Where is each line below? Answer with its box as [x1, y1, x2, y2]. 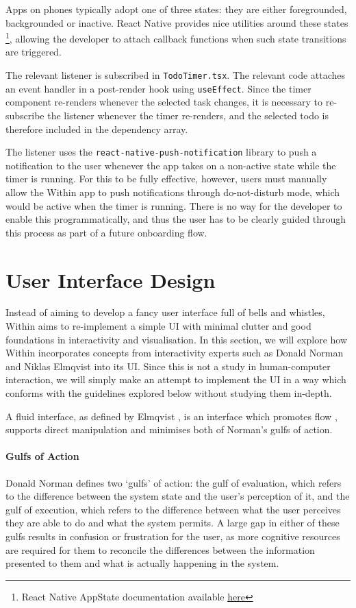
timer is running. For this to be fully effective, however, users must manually [5, 171, 327, 186]
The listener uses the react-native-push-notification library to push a [5, 145, 317, 159]
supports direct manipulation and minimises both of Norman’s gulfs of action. [5, 422, 333, 437]
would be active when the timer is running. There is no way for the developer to [5, 198, 342, 212]
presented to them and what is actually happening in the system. [5, 556, 279, 570]
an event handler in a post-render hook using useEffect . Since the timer [5, 81, 311, 95]
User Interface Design [5, 265, 216, 293]
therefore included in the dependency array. [5, 121, 188, 136]
